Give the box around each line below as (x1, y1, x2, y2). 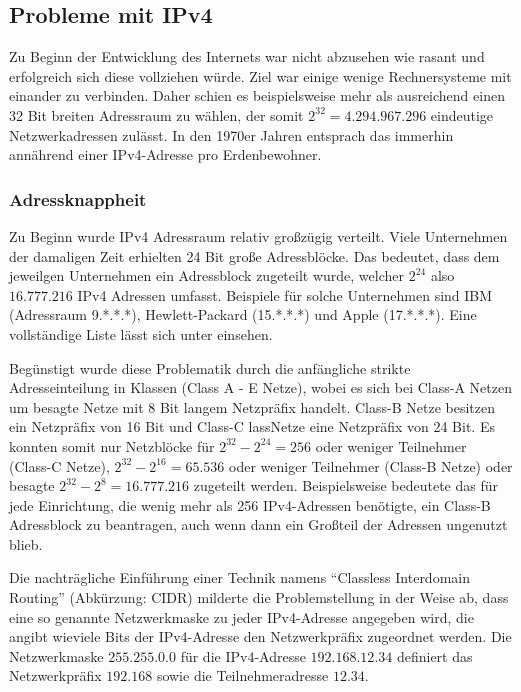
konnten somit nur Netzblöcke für (9, 435, 215, 456)
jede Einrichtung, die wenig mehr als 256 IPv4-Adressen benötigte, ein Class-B (9, 494, 491, 515)
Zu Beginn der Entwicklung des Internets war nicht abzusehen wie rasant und (9, 46, 485, 67)
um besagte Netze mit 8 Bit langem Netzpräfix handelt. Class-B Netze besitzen (9, 396, 495, 417)
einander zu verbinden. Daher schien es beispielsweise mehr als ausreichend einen (9, 85, 505, 106)
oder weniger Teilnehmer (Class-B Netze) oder (229, 455, 513, 476)
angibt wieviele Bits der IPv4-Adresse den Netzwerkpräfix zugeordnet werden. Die (9, 626, 512, 647)
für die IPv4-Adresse (180, 645, 306, 666)
